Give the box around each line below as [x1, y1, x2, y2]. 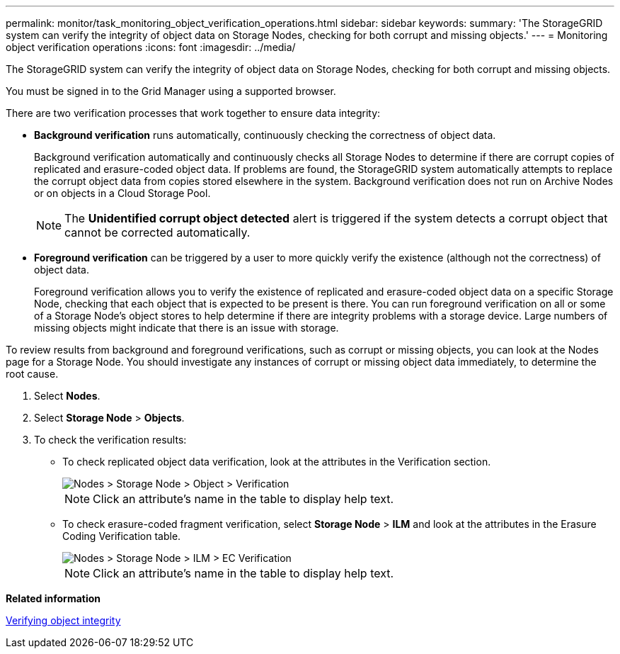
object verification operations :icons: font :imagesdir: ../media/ [6, 41, 296, 53]
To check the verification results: [34, 434, 187, 446]
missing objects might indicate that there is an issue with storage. [34, 322, 339, 334]
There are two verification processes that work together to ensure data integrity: [6, 107, 381, 119]
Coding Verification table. [62, 530, 181, 542]
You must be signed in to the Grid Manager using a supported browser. [6, 85, 336, 97]
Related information [6, 592, 101, 604]
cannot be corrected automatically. [64, 225, 251, 239]
